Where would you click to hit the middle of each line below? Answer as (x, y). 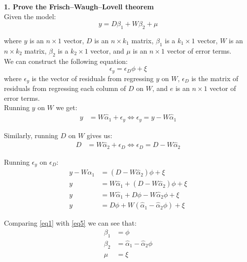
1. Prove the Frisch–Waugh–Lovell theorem (79, 6)
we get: (67, 107)
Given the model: (30, 16)
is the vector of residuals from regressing (93, 78)
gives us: (100, 135)
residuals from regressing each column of (65, 88)
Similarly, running (31, 135)
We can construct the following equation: (66, 61)
